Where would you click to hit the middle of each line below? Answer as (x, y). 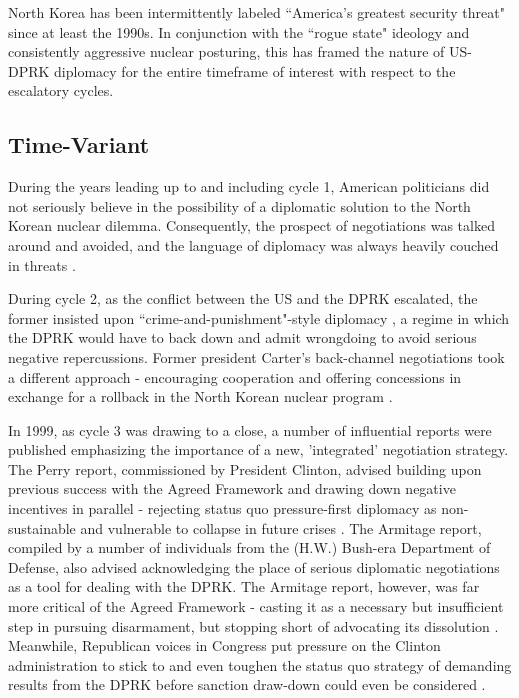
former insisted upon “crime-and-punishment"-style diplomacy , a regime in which (259, 317)
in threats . (42, 264)
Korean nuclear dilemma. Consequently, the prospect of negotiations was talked (251, 225)
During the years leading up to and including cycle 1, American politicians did (249, 186)
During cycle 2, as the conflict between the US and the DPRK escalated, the (243, 298)
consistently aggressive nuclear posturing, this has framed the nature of (226, 51)
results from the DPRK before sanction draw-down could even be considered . (247, 684)
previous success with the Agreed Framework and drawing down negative (232, 488)
